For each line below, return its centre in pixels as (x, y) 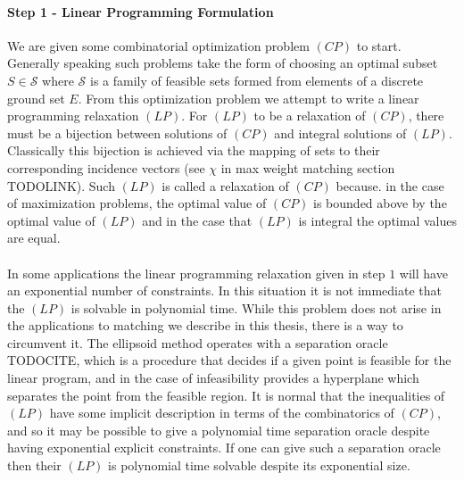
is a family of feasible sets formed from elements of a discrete (257, 80)
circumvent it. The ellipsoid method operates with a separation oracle (198, 342)
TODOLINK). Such (61, 185)
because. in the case (390, 185)
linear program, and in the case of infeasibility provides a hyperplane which (213, 378)
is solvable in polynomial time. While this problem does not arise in (256, 307)
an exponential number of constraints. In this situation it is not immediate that (224, 290)
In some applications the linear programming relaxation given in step (196, 273)
